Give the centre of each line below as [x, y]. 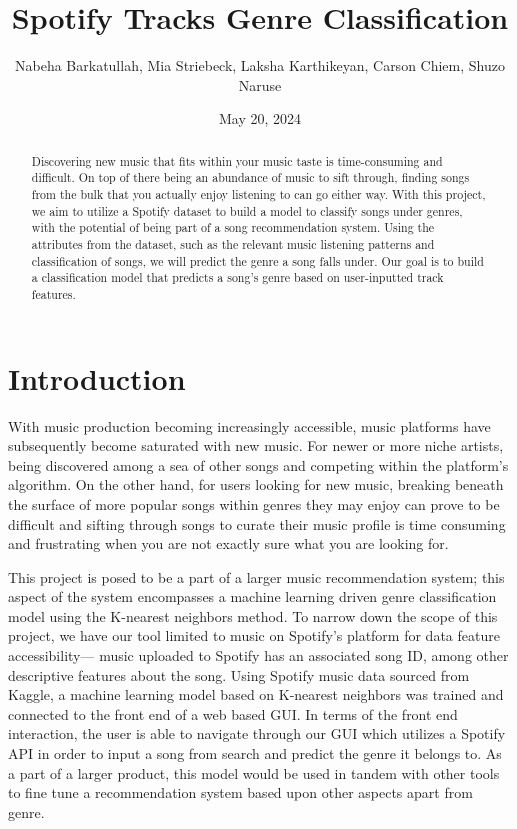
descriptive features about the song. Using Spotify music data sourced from [239, 674]
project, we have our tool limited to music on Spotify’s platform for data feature [254, 635]
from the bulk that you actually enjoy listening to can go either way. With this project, [258, 194]
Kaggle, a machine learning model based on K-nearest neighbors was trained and [256, 694]
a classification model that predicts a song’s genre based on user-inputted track [237, 277]
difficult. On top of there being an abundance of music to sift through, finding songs [250, 177]
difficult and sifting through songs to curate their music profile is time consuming [257, 523]
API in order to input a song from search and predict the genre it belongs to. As [255, 753]
